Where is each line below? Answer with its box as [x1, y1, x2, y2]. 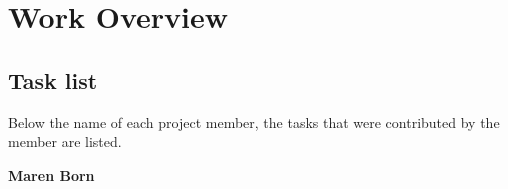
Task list [8, 64, 98, 95]
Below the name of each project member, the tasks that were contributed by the [8, 111, 500, 132]
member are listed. [8, 131, 122, 152]
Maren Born [8, 164, 95, 185]
